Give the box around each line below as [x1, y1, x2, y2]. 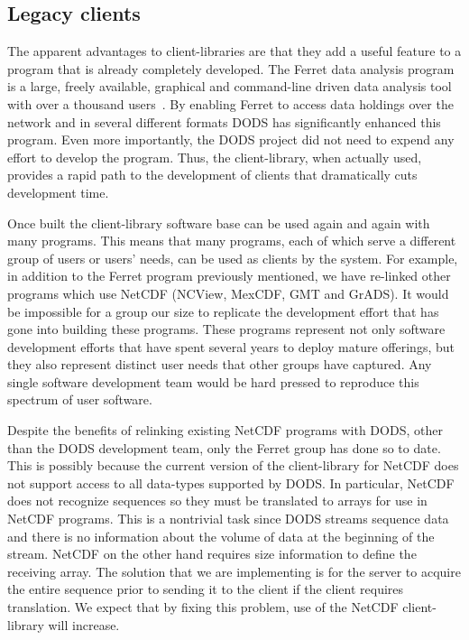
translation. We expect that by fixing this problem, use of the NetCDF [7, 598, 399, 617]
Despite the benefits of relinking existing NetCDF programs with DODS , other [7, 421, 443, 440]
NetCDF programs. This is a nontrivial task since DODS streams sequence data [7, 509, 449, 528]
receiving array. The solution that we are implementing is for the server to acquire [7, 561, 461, 580]
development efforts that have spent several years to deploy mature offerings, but [7, 337, 455, 356]
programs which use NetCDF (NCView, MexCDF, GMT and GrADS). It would [7, 283, 449, 302]
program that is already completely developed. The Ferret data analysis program [7, 59, 455, 78]
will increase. [48, 615, 120, 634]
